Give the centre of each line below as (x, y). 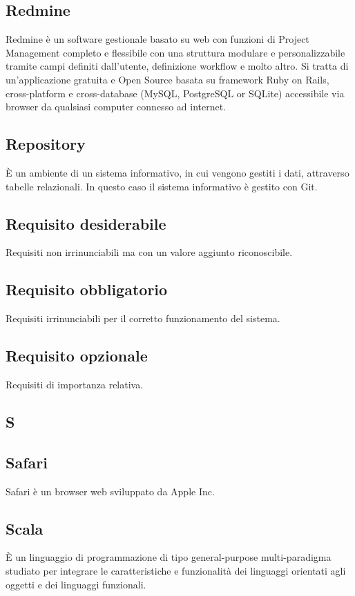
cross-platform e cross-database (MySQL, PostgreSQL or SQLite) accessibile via (175, 93)
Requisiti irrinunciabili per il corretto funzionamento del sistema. (143, 318)
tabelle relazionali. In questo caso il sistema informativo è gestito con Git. (162, 186)
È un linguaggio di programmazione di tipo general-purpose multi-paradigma (169, 557)
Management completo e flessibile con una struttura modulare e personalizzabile (175, 52)
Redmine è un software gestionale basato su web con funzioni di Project (157, 39)
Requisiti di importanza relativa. (75, 384)
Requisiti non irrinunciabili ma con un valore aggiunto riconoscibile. (149, 252)
